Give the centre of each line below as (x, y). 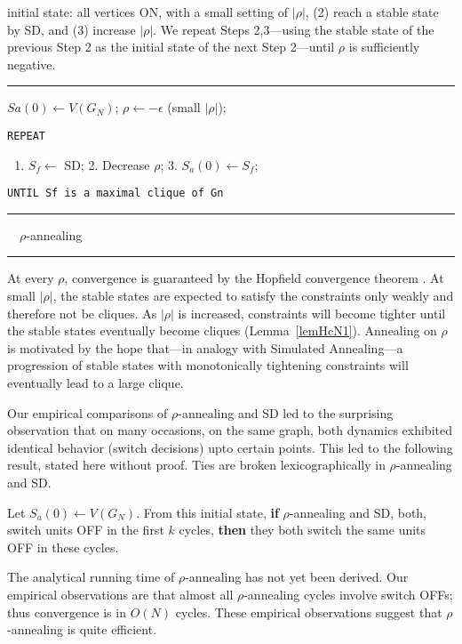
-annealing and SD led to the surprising (286, 412)
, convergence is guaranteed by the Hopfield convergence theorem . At (254, 278)
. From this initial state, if (207, 512)
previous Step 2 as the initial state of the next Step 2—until (171, 47)
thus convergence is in (67, 612)
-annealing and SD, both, (358, 512)
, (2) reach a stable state (372, 12)
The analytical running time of (91, 577)
